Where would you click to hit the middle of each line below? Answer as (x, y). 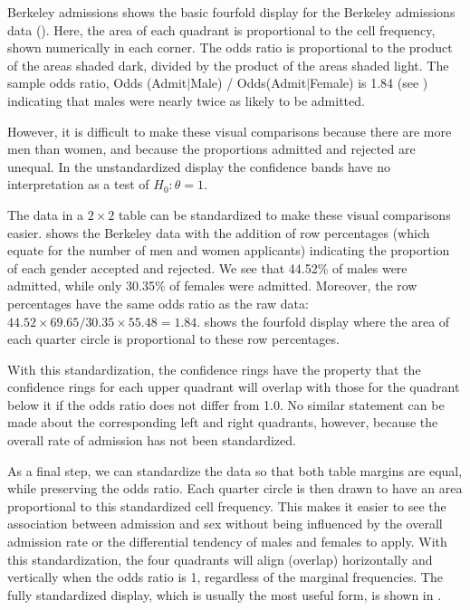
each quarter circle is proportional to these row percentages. (173, 339)
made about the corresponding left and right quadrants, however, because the (223, 422)
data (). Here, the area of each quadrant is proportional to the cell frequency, (221, 29)
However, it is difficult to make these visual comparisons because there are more (230, 131)
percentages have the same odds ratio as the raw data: (158, 303)
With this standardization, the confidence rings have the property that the (214, 369)
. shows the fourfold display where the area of (323, 321)
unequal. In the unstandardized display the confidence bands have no (199, 166)
